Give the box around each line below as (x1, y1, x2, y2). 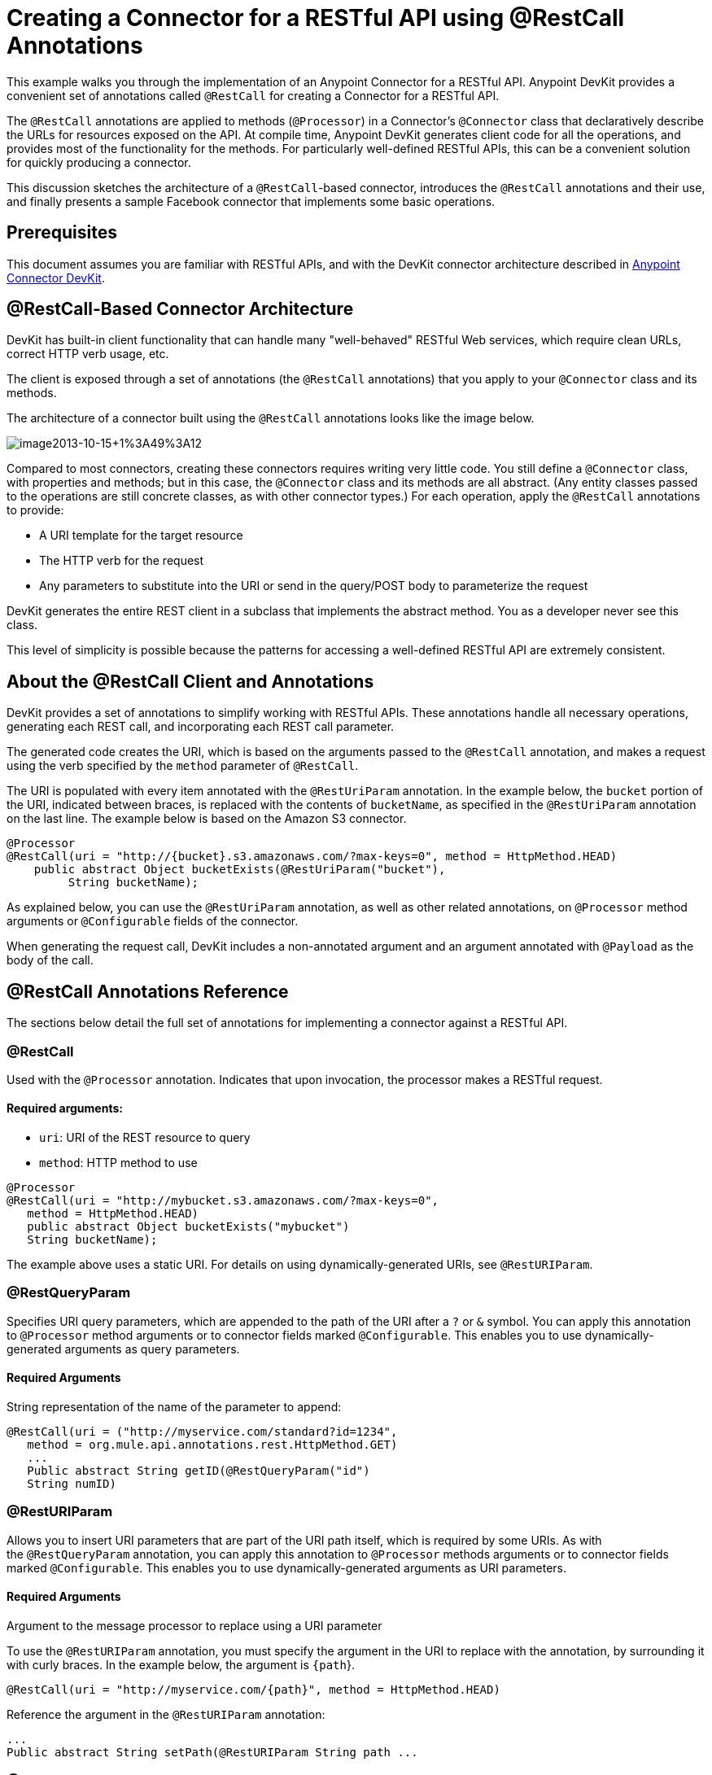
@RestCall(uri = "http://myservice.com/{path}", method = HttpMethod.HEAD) (7, 1683, 500, 1697)
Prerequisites (7, 222, 117, 243)
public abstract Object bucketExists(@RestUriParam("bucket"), (33, 863, 446, 877)
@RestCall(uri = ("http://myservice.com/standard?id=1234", (7, 1425, 398, 1439)
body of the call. (7, 953, 94, 968)
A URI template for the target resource (39, 528, 243, 543)
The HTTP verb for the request (39, 553, 204, 568)
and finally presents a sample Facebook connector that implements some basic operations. (7, 194, 496, 208)
